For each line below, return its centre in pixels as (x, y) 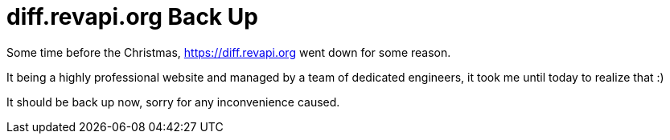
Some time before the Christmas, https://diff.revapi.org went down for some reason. (229, 52)
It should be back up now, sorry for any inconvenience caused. (173, 102)
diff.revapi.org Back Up (132, 17)
